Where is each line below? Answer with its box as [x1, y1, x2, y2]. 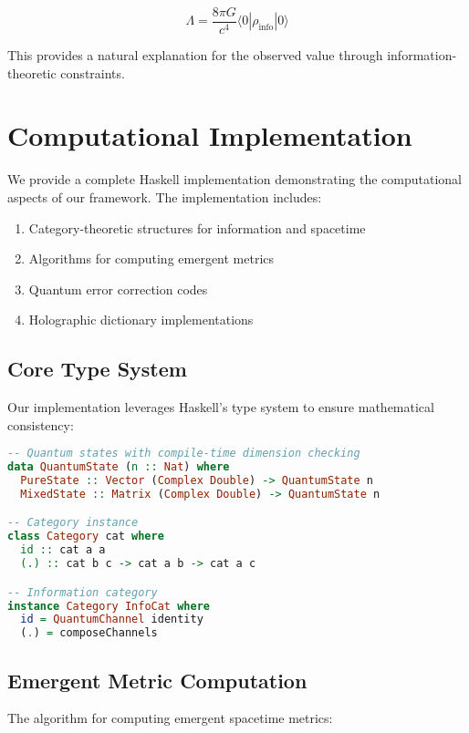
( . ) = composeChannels [20, 626, 158, 640]
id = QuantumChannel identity [20, 613, 203, 626]
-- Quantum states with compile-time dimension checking [7, 447, 360, 460]
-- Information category [7, 585, 158, 599]
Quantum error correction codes [28, 279, 208, 298]
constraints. [60, 63, 125, 82]
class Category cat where [7, 530, 164, 543]
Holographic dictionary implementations [28, 310, 254, 329]
